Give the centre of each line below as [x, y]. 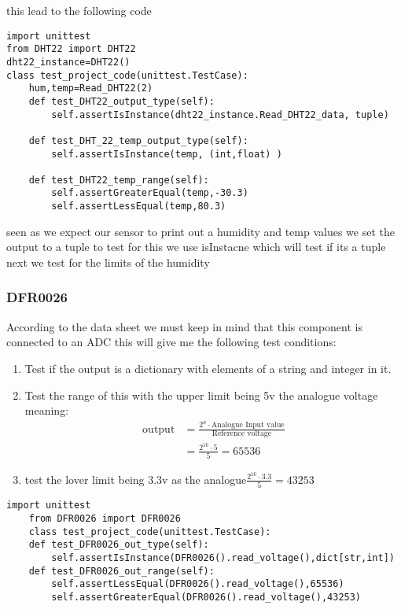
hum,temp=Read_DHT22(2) [91, 89]
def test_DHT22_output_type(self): [121, 101]
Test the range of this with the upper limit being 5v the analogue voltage [201, 395]
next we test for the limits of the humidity [108, 262]
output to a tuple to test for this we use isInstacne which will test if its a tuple [196, 247]
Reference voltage [242, 434]
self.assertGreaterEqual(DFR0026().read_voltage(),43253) [206, 597]
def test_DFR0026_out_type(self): [119, 545]
